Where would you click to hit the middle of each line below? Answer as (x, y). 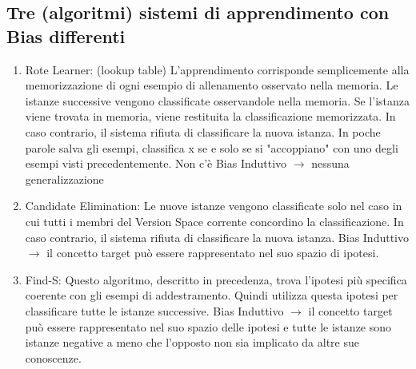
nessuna (330, 163)
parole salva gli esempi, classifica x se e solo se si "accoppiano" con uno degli (212, 147)
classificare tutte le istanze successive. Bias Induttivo (154, 310)
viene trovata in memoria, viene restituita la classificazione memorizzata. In (210, 116)
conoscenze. (53, 357)
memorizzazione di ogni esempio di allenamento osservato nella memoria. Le (212, 85)
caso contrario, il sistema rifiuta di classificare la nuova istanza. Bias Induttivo (217, 237)
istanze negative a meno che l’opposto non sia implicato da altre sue (192, 342)
